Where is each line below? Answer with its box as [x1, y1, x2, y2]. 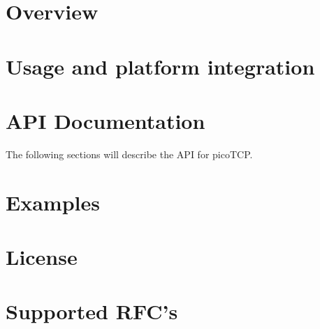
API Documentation [6, 106, 205, 135]
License [6, 243, 78, 271]
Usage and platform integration [6, 52, 315, 80]
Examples [6, 188, 100, 216]
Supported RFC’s [6, 297, 178, 326]
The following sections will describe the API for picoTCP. [6, 146, 253, 161]
